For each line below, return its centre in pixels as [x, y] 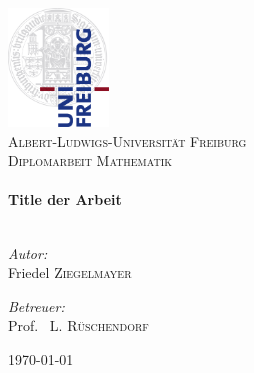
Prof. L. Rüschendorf [78, 325]
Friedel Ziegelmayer [70, 272]
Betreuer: [36, 305]
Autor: [28, 252]
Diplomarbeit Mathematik [90, 160]
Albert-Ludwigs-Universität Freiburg [127, 140]
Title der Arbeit [65, 199]
